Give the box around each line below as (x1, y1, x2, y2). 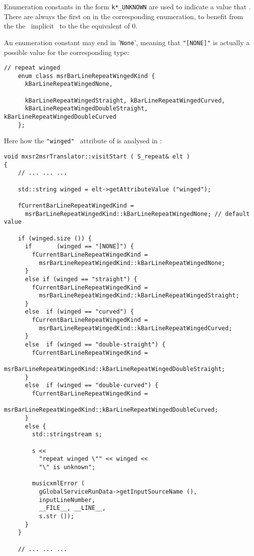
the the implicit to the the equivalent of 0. (4, 21, 138, 31)
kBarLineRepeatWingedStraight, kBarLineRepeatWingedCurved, (25, 97, 226, 104)
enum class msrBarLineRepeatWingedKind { (18, 72, 155, 79)
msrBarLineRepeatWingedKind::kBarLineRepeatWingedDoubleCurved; (4, 406, 218, 414)
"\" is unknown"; (39, 463, 96, 471)
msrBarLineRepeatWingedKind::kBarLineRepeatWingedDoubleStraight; (4, 366, 226, 373)
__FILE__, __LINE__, (39, 504, 106, 512)
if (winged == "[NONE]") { (25, 243, 134, 250)
